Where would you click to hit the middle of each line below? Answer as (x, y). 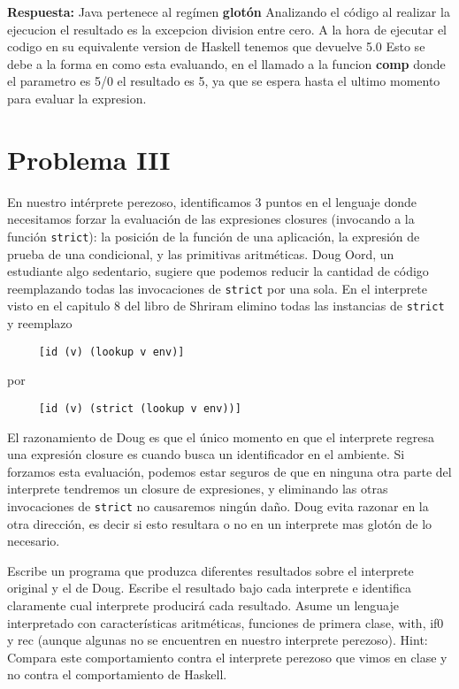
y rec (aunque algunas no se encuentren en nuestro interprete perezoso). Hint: (218, 640)
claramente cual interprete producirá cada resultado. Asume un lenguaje (203, 605)
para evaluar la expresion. (77, 98)
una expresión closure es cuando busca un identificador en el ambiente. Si (206, 454)
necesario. (34, 541)
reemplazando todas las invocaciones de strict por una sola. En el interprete (217, 288)
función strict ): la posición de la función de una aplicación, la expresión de (214, 236)
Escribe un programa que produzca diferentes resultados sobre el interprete (210, 570)
